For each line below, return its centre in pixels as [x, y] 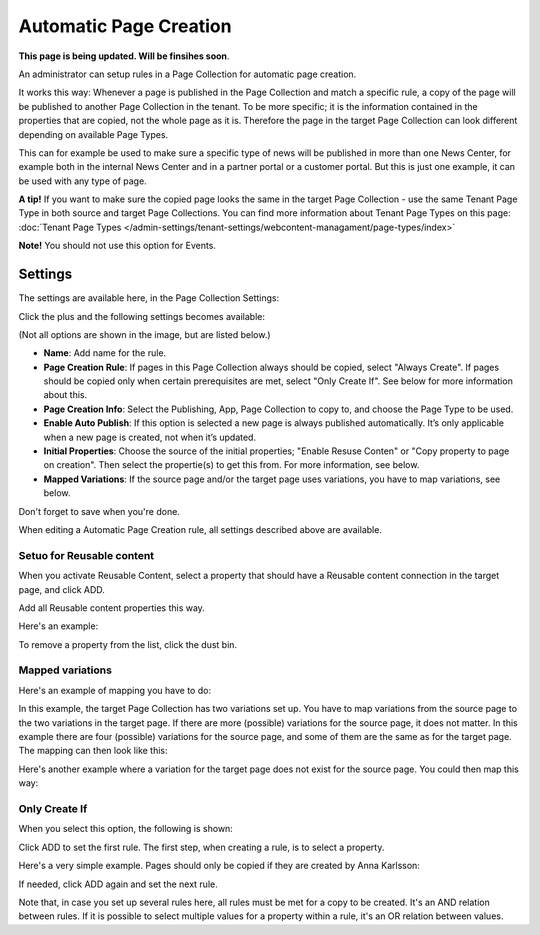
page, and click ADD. [61, 589]
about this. [65, 395]
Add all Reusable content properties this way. [111, 607]
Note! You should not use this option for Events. [117, 246]
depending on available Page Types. [93, 134]
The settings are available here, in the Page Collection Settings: [149, 298]
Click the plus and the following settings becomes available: [141, 316]
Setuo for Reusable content [86, 555]
